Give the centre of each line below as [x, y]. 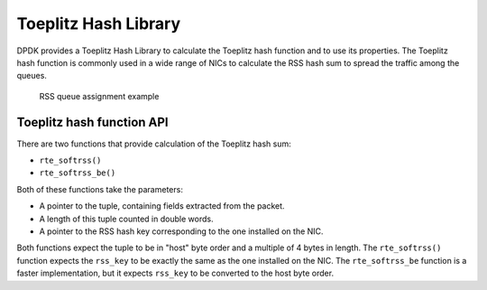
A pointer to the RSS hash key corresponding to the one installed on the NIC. [181, 231]
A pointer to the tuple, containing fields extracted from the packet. [162, 206]
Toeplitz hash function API [92, 122]
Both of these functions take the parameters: [100, 189]
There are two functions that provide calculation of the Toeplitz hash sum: [154, 144]
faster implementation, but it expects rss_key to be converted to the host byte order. [175, 273]
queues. [32, 76]
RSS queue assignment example [99, 96]
